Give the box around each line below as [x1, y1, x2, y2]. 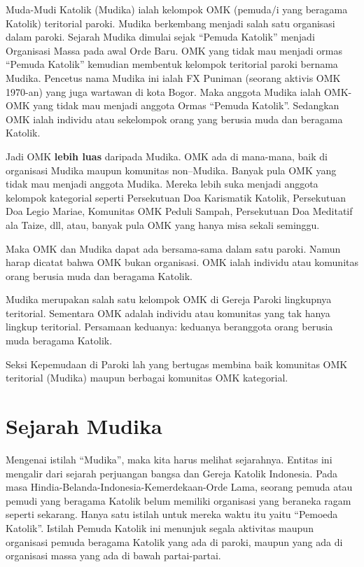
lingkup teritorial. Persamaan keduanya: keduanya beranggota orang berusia [6, 319, 333, 334]
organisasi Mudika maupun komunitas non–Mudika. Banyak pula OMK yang [6, 162, 337, 177]
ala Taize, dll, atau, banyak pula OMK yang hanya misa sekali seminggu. [6, 217, 320, 232]
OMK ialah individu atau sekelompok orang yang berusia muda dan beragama [6, 111, 343, 126]
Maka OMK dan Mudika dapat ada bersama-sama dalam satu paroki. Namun [6, 241, 341, 255]
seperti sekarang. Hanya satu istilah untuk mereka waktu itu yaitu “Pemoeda [6, 507, 338, 521]
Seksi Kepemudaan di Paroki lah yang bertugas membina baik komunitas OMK [6, 356, 348, 371]
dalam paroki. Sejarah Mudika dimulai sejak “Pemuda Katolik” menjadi [6, 29, 315, 44]
